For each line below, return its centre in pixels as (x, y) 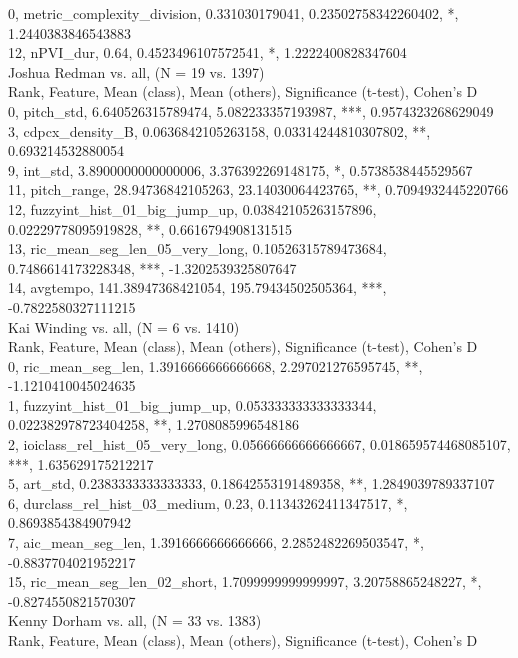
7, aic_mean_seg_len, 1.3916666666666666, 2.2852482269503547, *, (216, 542)
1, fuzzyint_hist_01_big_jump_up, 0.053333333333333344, (192, 404)
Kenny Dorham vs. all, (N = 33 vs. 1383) (135, 620)
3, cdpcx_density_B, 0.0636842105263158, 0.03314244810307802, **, (219, 130)
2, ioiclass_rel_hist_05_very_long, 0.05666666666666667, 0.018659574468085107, (259, 444)
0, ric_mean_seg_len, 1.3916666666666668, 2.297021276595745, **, (215, 365)
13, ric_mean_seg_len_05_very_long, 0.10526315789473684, (197, 248)
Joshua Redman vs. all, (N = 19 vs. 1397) (136, 71)
